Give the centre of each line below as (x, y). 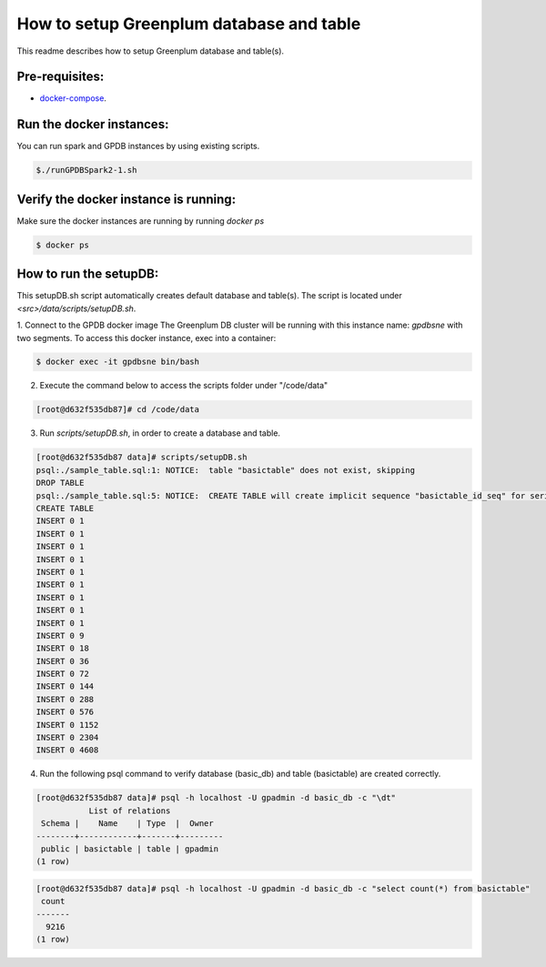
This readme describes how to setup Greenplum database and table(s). (151, 51)
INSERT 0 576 (65, 712)
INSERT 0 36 (63, 661)
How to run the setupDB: (88, 274)
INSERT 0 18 (63, 649)
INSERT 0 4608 (67, 750)
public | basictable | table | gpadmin (130, 849)
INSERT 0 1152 (67, 725)
